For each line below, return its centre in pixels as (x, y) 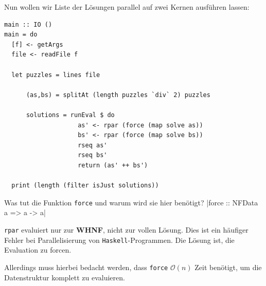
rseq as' (93, 145)
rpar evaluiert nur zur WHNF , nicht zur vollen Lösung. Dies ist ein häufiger (126, 229)
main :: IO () (28, 24)
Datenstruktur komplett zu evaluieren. (65, 277)
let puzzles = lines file (56, 75)
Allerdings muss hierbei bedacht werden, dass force (86, 267)
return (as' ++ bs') (113, 165)
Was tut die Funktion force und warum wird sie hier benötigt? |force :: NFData (131, 202)
